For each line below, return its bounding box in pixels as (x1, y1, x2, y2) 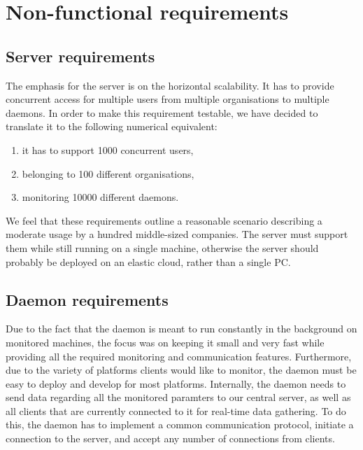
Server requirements (6, 45, 155, 66)
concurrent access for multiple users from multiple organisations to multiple (6, 92, 329, 106)
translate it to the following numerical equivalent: (6, 119, 218, 134)
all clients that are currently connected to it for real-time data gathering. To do (6, 403, 346, 418)
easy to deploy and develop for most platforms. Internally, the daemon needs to (6, 376, 346, 391)
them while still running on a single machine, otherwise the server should (6, 240, 319, 255)
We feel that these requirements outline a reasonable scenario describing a (6, 213, 322, 227)
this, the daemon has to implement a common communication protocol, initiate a (6, 417, 354, 432)
